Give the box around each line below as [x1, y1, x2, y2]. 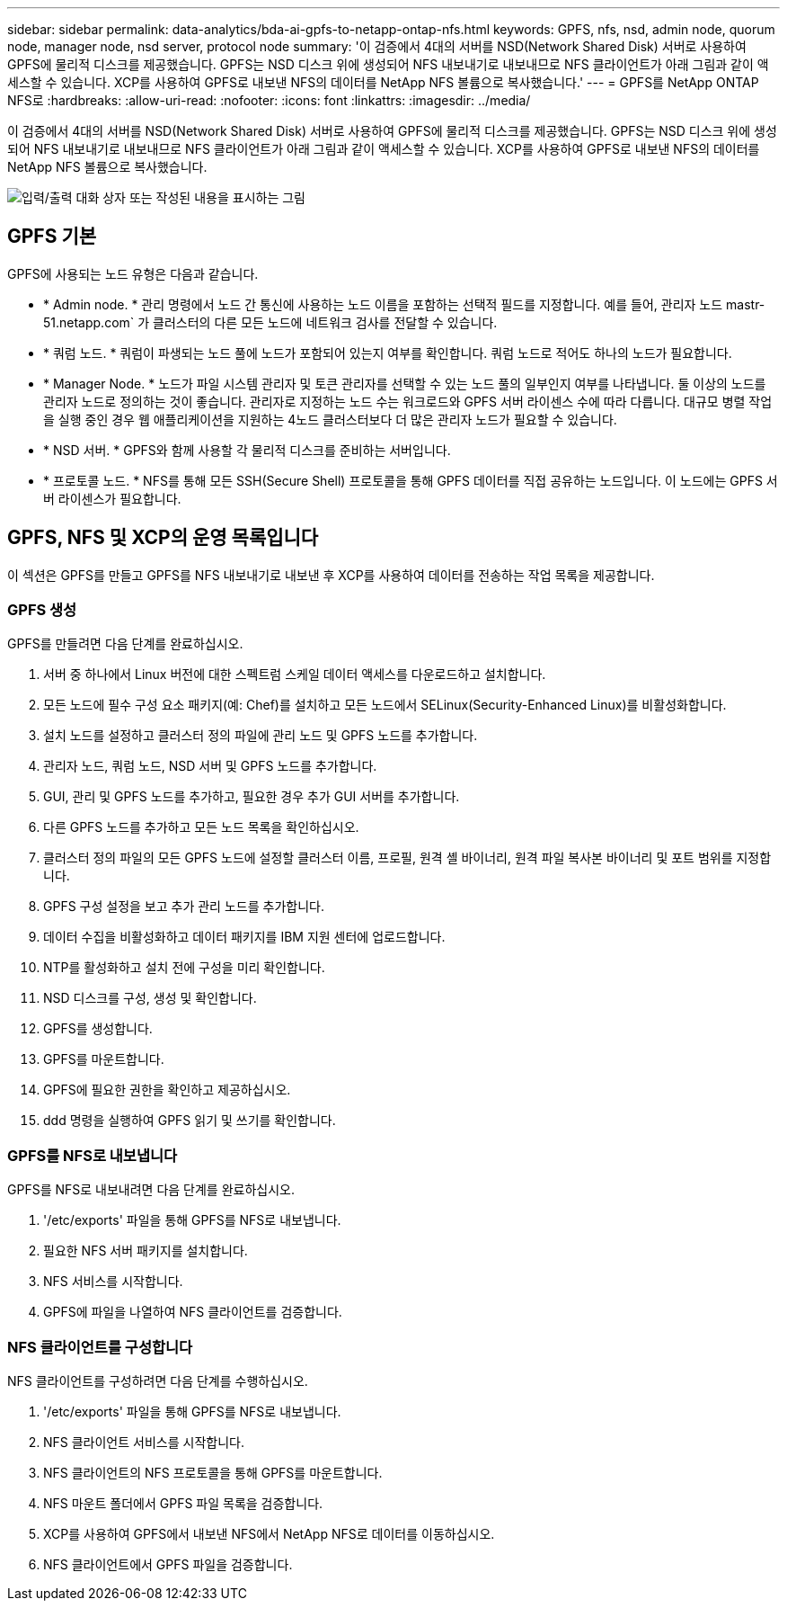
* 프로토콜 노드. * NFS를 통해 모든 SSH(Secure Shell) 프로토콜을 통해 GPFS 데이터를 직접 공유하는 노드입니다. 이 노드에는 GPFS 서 [43, 472, 778, 488]
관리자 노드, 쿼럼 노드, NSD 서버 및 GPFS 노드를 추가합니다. [43, 758, 377, 774]
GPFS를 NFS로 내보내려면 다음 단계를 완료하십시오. [7, 1182, 295, 1198]
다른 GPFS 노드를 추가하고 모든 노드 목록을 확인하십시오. [43, 819, 359, 835]
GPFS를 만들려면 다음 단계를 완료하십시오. [7, 636, 243, 652]
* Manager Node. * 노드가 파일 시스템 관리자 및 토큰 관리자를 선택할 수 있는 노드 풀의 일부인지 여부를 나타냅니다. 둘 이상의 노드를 [43, 375, 766, 391]
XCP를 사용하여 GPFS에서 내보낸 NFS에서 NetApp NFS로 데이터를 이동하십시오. [43, 1525, 495, 1541]
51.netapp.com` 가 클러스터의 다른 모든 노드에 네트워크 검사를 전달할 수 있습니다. [43, 314, 498, 330]
